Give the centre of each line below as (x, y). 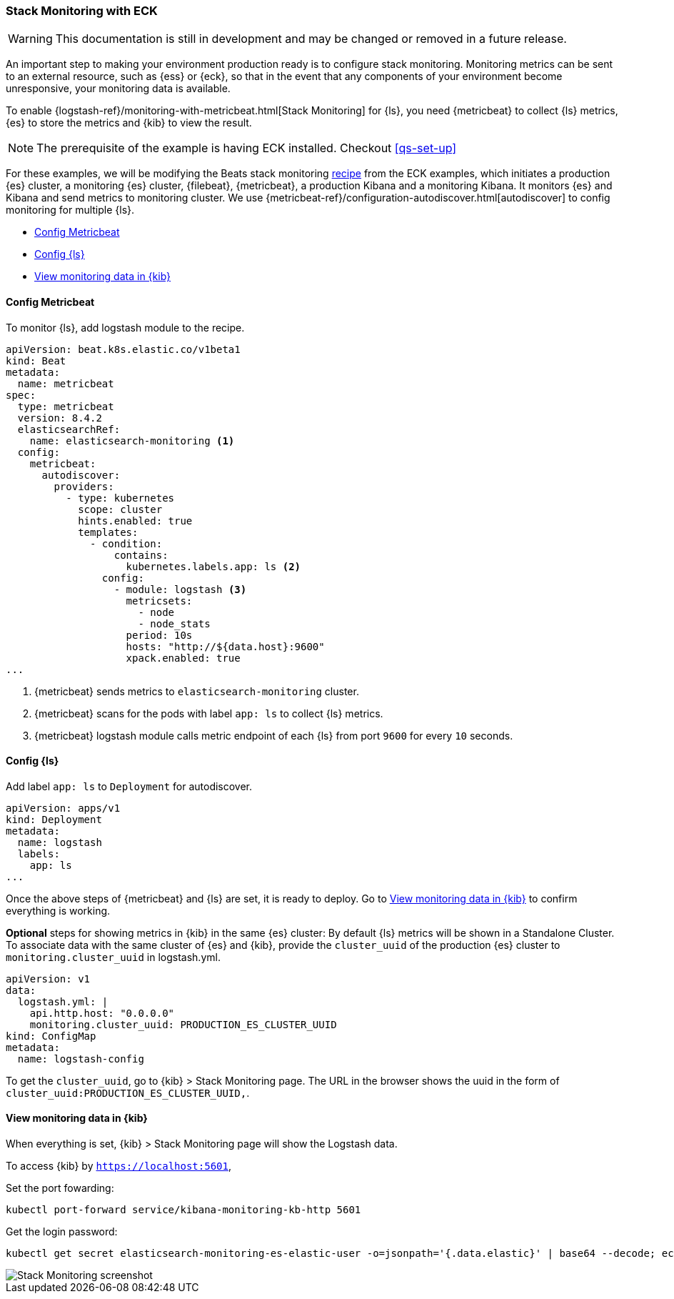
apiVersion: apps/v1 (63, 808)
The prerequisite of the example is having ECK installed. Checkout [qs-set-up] (247, 148)
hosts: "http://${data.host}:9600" (225, 646)
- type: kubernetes (120, 498)
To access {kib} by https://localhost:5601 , (119, 1166)
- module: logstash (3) (180, 589)
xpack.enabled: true (183, 658)
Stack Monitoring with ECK (82, 11)
